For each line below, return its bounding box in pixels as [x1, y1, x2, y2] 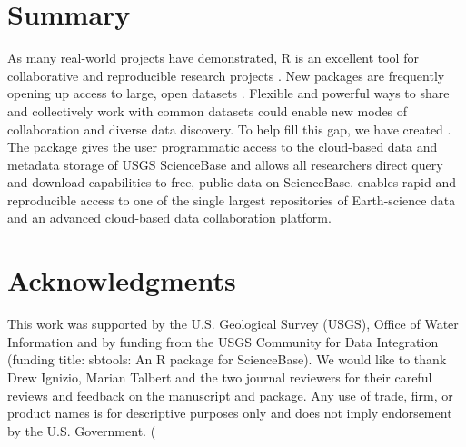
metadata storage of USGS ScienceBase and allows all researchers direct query [7, 154, 443, 174]
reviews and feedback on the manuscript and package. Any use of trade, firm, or [7, 385, 453, 404]
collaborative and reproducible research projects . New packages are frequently [7, 65, 445, 84]
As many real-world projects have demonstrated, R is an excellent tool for [7, 48, 419, 67]
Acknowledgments [7, 262, 236, 299]
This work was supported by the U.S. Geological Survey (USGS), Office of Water [7, 314, 459, 333]
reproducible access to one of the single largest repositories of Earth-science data [7, 190, 456, 209]
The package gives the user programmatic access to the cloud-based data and [7, 137, 438, 156]
